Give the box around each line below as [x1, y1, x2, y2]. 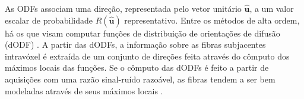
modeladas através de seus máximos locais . [5, 84, 163, 97]
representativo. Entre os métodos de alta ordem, [124, 14, 300, 26]
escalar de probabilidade [5, 14, 93, 26]
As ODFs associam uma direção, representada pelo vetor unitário [5, 2, 242, 14]
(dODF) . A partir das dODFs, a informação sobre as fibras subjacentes [5, 38, 266, 51]
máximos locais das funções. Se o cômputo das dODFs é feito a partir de [5, 61, 269, 74]
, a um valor [249, 2, 294, 14]
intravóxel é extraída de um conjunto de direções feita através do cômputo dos [5, 49, 290, 62]
